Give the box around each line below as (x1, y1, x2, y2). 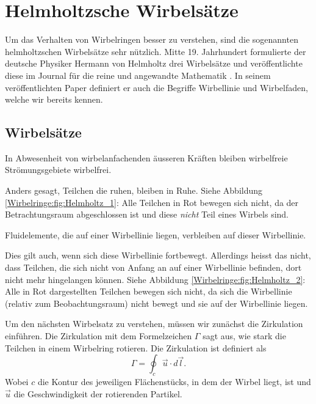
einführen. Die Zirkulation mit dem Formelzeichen (5, 329, 192, 342)
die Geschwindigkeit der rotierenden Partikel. (13, 387, 182, 400)
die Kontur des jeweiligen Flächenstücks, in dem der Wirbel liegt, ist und (37, 375, 311, 387)
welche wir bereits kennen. (5, 93, 103, 106)
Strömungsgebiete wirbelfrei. (5, 163, 112, 176)
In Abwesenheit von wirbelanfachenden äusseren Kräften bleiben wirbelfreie (5, 151, 288, 164)
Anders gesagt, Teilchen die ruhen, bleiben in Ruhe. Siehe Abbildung (5, 184, 263, 197)
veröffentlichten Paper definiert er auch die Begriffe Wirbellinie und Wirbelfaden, (5, 81, 308, 94)
